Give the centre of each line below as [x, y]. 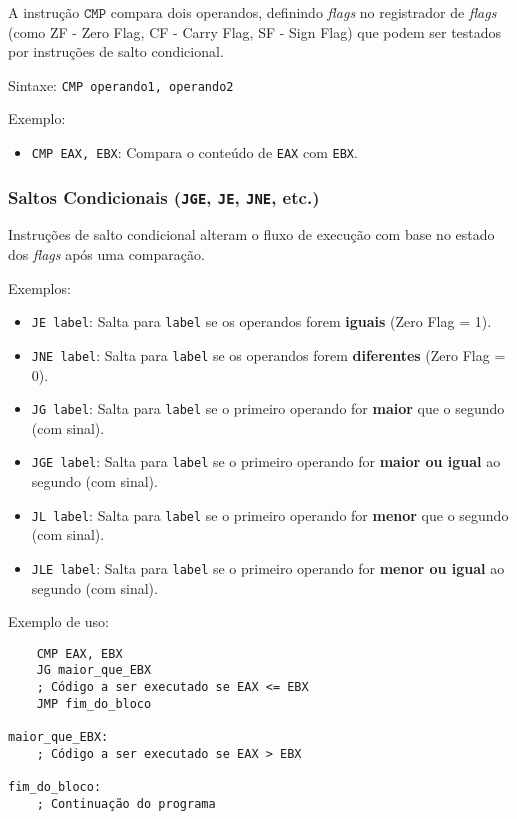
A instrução [44, 12]
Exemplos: [39, 287]
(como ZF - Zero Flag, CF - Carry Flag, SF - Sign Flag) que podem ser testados [255, 31]
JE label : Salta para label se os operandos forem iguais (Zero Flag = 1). [261, 321]
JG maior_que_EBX [94, 670]
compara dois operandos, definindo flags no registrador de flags [303, 12]
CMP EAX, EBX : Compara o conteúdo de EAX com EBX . [194, 152]
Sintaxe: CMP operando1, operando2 [121, 84]
